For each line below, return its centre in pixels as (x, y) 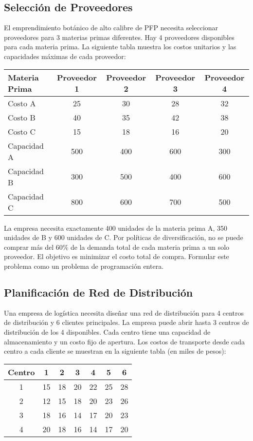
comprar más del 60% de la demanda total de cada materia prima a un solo (117, 247)
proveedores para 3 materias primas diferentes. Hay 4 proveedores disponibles (119, 37)
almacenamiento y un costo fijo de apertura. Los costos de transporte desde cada (125, 341)
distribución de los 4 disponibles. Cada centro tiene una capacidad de (107, 331)
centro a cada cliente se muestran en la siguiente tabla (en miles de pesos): (115, 351)
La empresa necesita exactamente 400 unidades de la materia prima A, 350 (116, 228)
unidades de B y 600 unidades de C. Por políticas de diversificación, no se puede (124, 237)
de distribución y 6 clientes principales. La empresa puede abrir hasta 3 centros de (126, 322)
